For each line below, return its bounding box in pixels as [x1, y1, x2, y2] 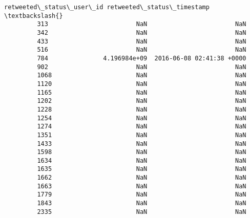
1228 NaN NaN [37, 105, 246, 113]
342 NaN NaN [37, 29, 246, 36]
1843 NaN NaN [37, 200, 246, 207]
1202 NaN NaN [37, 97, 246, 105]
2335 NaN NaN [37, 208, 246, 215]
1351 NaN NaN [37, 131, 246, 139]
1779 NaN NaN [37, 191, 246, 199]
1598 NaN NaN [37, 148, 246, 156]
